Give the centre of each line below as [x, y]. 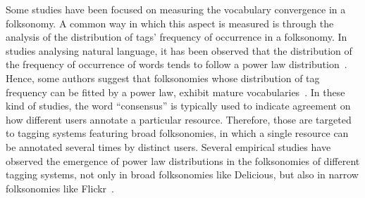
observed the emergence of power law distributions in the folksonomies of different [183, 160]
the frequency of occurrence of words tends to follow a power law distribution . [177, 64]
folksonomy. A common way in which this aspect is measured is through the [170, 23]
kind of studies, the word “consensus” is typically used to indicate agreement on [178, 106]
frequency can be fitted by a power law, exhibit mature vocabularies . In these [175, 92]
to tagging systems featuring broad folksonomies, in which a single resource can [177, 133]
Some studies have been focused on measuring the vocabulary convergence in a [176, 9]
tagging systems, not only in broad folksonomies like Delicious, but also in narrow [182, 174]
